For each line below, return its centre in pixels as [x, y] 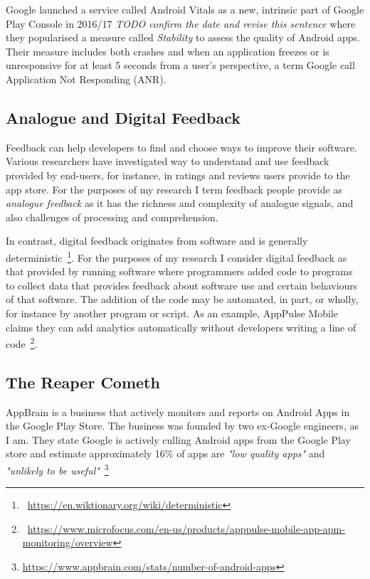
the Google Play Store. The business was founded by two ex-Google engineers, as [182, 426]
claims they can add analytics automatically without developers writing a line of [181, 327]
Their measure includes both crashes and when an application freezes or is [168, 51]
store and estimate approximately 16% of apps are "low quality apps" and [165, 453]
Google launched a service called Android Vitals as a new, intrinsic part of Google [185, 9]
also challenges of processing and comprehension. [112, 217]
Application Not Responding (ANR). [86, 79]
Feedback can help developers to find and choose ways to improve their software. [181, 147]
